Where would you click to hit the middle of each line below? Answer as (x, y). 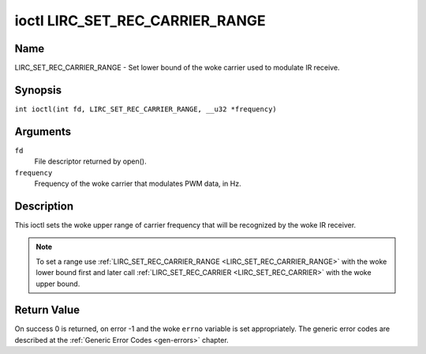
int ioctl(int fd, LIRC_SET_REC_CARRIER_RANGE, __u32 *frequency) (146, 109)
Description (44, 206)
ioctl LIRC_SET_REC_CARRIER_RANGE (140, 21)
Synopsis (38, 90)
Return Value (47, 310)
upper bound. (58, 284)
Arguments (43, 132)
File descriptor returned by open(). (90, 161)
